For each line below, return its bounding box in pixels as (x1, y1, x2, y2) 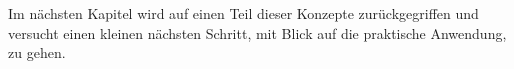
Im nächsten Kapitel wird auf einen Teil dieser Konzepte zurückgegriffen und (8, 3, 479, 23)
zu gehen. (8, 42, 66, 63)
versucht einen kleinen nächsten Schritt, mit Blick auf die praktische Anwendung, (8, 22, 507, 43)
